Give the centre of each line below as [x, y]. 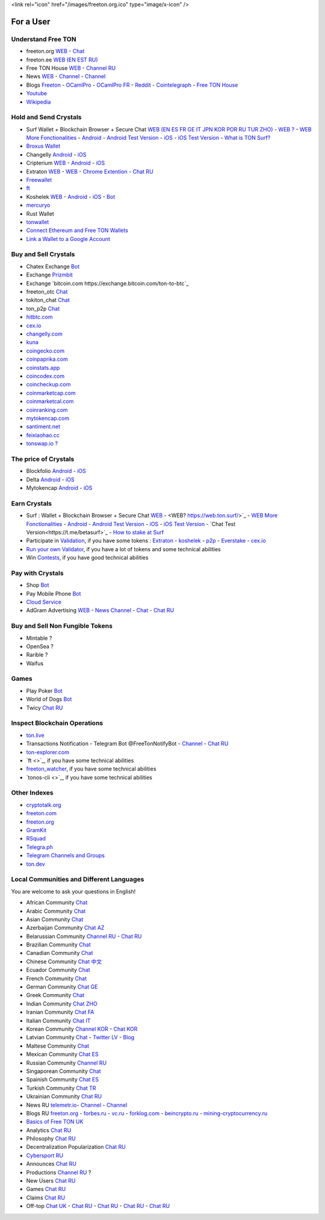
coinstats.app [43, 368]
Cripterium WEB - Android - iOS [66, 163]
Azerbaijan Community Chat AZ [65, 928]
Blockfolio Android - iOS [56, 471]
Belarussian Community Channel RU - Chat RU [84, 936]
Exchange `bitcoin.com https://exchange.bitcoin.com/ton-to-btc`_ [107, 283]
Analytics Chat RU [49, 1130]
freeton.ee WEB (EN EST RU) [62, 60]
